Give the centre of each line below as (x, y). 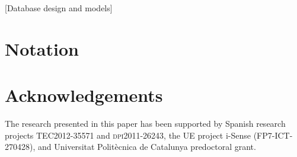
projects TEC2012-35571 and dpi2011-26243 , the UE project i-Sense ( (131, 135)
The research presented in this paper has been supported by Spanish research (145, 124)
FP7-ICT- (275, 135)
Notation (42, 48)
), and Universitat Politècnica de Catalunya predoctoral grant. (143, 147)
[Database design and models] (59, 8)
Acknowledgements (84, 95)
